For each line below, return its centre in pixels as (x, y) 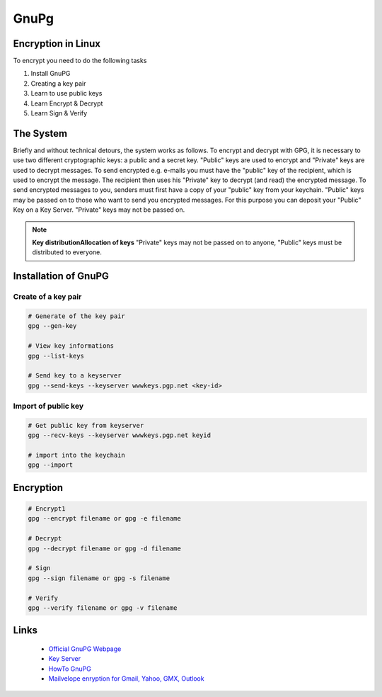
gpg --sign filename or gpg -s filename (99, 578)
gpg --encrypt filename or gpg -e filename (105, 518)
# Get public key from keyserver (86, 425)
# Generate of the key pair (76, 316)
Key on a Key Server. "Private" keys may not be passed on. (99, 210)
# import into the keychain (76, 455)
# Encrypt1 (47, 509)
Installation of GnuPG (61, 276)
